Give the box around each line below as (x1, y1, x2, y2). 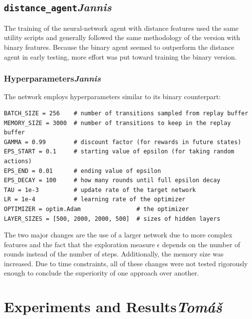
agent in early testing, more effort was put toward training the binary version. (4, 51, 237, 62)
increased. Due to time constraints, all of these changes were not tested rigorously (4, 258, 248, 268)
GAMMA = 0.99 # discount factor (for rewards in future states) (4, 138, 241, 146)
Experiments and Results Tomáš (4, 297, 222, 317)
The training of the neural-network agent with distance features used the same (4, 22, 239, 33)
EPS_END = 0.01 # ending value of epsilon (4, 167, 161, 174)
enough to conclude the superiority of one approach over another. (4, 268, 199, 278)
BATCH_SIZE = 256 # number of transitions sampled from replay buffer (4, 109, 249, 117)
